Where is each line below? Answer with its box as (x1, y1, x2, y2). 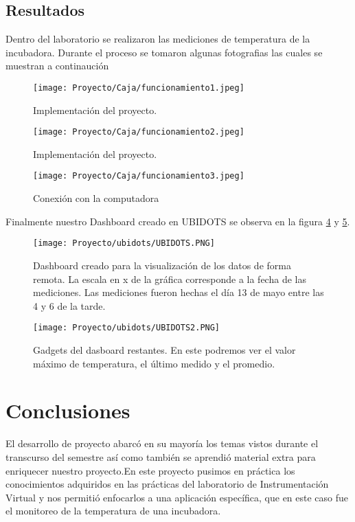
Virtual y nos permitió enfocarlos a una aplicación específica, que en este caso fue (5, 490, 349, 504)
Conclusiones (5, 396, 130, 424)
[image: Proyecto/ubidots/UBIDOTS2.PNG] (33, 323, 220, 333)
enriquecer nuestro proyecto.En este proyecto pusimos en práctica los (5, 463, 295, 477)
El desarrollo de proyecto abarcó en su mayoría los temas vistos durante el (5, 436, 319, 451)
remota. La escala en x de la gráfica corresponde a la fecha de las (33, 271, 306, 286)
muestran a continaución (5, 58, 109, 73)
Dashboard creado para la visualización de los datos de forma (33, 258, 291, 272)
